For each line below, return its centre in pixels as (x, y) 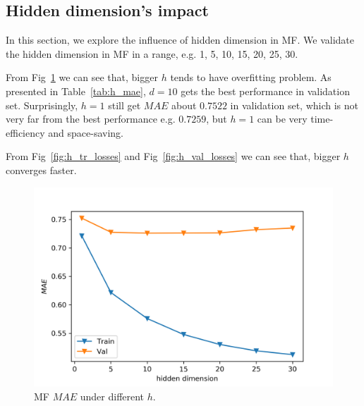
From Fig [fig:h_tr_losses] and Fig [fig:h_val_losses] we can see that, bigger (173, 156)
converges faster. (41, 170)
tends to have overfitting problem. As (251, 77)
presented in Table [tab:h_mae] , (76, 91)
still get (125, 105)
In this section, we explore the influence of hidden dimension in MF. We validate (180, 40)
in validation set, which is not (294, 105)
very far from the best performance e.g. (91, 119)
